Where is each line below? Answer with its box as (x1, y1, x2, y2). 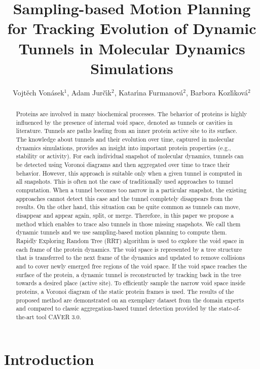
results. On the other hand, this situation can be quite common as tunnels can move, (16, 203, 240, 211)
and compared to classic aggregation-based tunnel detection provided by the (16, 304, 217, 313)
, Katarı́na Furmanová (114, 87, 183, 97)
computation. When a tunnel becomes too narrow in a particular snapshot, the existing (16, 185, 247, 194)
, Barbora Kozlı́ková (185, 87, 248, 97)
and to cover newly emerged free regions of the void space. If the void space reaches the (16, 261, 247, 270)
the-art (16, 312, 34, 321)
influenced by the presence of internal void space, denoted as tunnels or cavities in (16, 118, 233, 126)
